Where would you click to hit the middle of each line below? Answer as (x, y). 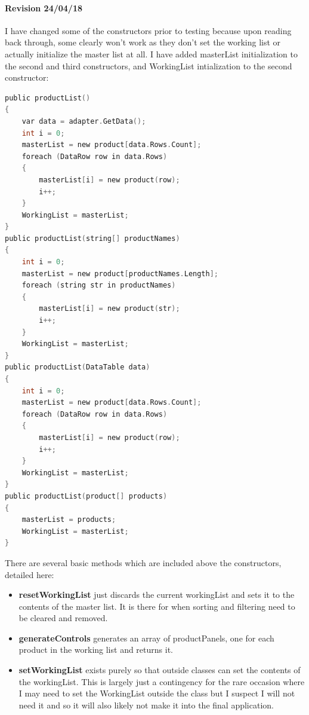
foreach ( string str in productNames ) (99, 285)
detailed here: (30, 574)
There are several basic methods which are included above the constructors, (143, 562)
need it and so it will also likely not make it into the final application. (146, 705)
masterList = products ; (69, 520)
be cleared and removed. (63, 618)
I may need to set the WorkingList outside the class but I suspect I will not (157, 693)
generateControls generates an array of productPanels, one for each (146, 638)
